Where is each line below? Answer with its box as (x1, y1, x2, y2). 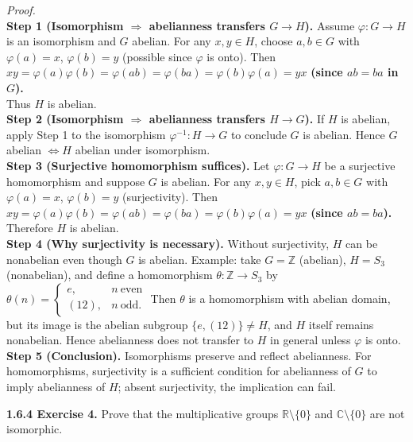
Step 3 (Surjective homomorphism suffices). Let (6, 157, 270, 173)
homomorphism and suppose (6, 173, 145, 189)
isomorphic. (6, 421, 63, 437)
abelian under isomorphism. (75, 142, 210, 158)
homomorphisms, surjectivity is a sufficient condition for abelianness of (6, 363, 351, 379)
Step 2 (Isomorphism (6, 111, 124, 127)
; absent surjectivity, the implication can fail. (118, 378, 336, 395)
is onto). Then (206, 48, 276, 64)
